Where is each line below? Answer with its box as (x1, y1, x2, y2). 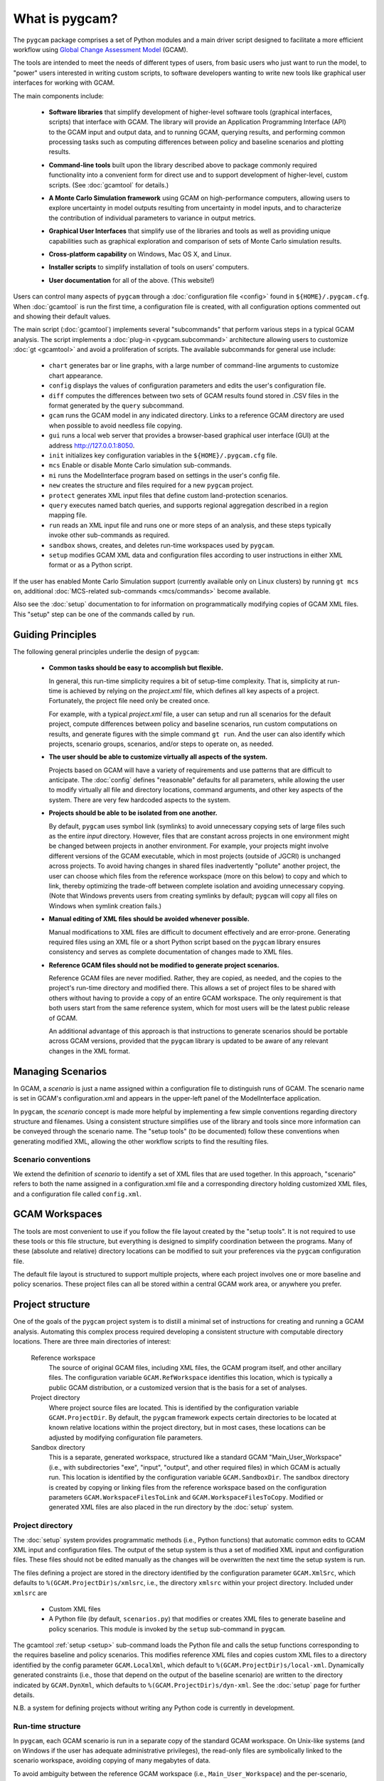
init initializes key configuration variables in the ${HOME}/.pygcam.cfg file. (48, 451, 277, 459)
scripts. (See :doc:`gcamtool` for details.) (48, 180, 169, 189)
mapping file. (48, 511, 87, 519)
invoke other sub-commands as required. (48, 531, 170, 539)
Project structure (13, 1299, 90, 1311)
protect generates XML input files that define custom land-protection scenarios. (48, 491, 288, 499)
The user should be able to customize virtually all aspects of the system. (48, 752, 268, 762)
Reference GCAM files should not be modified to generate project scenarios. (48, 960, 280, 969)
